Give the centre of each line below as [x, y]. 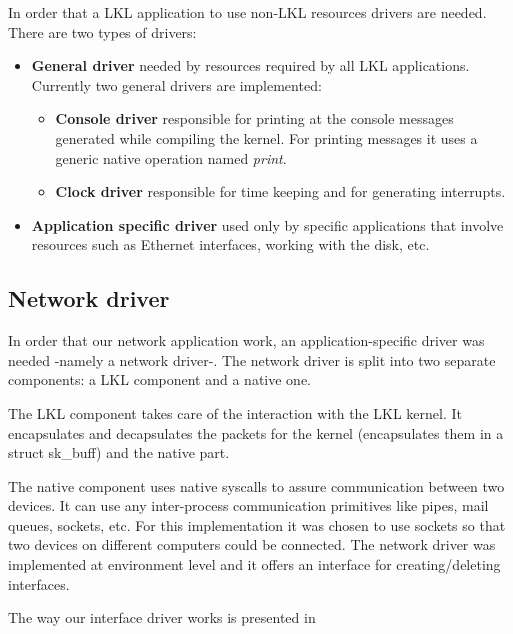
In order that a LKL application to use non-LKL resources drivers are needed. [247, 12]
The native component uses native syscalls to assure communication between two [256, 485]
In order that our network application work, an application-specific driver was [246, 340]
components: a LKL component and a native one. [160, 379]
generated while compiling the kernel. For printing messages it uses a [266, 137]
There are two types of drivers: [102, 31]
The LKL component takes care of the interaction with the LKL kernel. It [235, 412]
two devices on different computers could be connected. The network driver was [252, 544]
